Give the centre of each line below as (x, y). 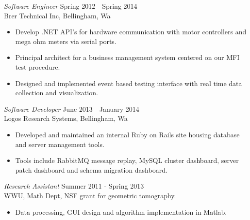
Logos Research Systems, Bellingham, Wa (66, 118)
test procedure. (38, 66)
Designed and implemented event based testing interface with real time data (129, 83)
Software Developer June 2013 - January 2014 (72, 109)
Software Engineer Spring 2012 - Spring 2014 (71, 6)
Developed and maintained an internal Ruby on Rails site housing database (127, 134)
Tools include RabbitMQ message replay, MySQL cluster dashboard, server (127, 160)
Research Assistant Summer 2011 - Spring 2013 (74, 186)
